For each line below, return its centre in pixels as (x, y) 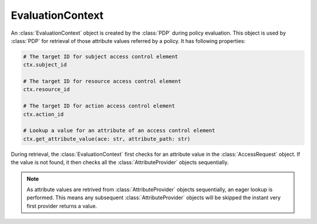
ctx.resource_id (47, 89)
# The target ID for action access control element (99, 106)
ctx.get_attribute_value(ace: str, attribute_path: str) (107, 139)
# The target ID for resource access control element (102, 81)
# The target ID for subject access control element (101, 56)
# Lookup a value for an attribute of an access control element (119, 131)
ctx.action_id (43, 114)
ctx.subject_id (45, 65)
